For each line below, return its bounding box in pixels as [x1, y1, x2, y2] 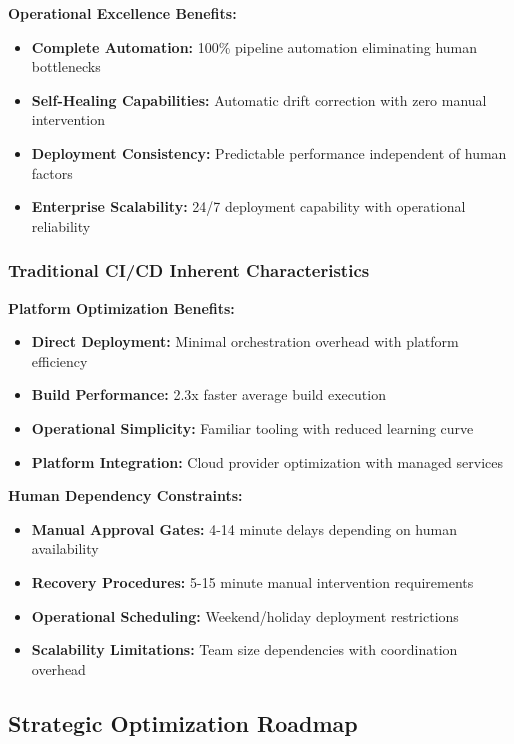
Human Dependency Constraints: [8, 485, 243, 506]
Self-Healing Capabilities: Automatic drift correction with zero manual [31, 89, 487, 110]
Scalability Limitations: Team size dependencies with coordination [31, 639, 458, 660]
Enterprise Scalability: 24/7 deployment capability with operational [31, 196, 466, 217]
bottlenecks [31, 56, 101, 77]
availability [31, 538, 99, 559]
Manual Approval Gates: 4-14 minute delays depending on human [31, 518, 457, 539]
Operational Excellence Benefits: [8, 3, 237, 23]
